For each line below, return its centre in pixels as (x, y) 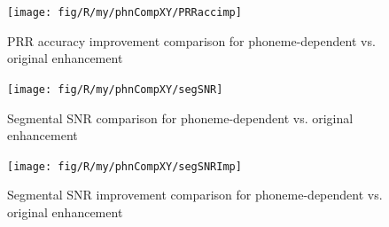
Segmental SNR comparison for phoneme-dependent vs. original (180, 117)
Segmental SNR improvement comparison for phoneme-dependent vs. (195, 195)
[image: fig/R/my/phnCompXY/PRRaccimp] (124, 12)
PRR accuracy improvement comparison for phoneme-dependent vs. (191, 40)
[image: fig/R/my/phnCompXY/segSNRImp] (124, 166)
